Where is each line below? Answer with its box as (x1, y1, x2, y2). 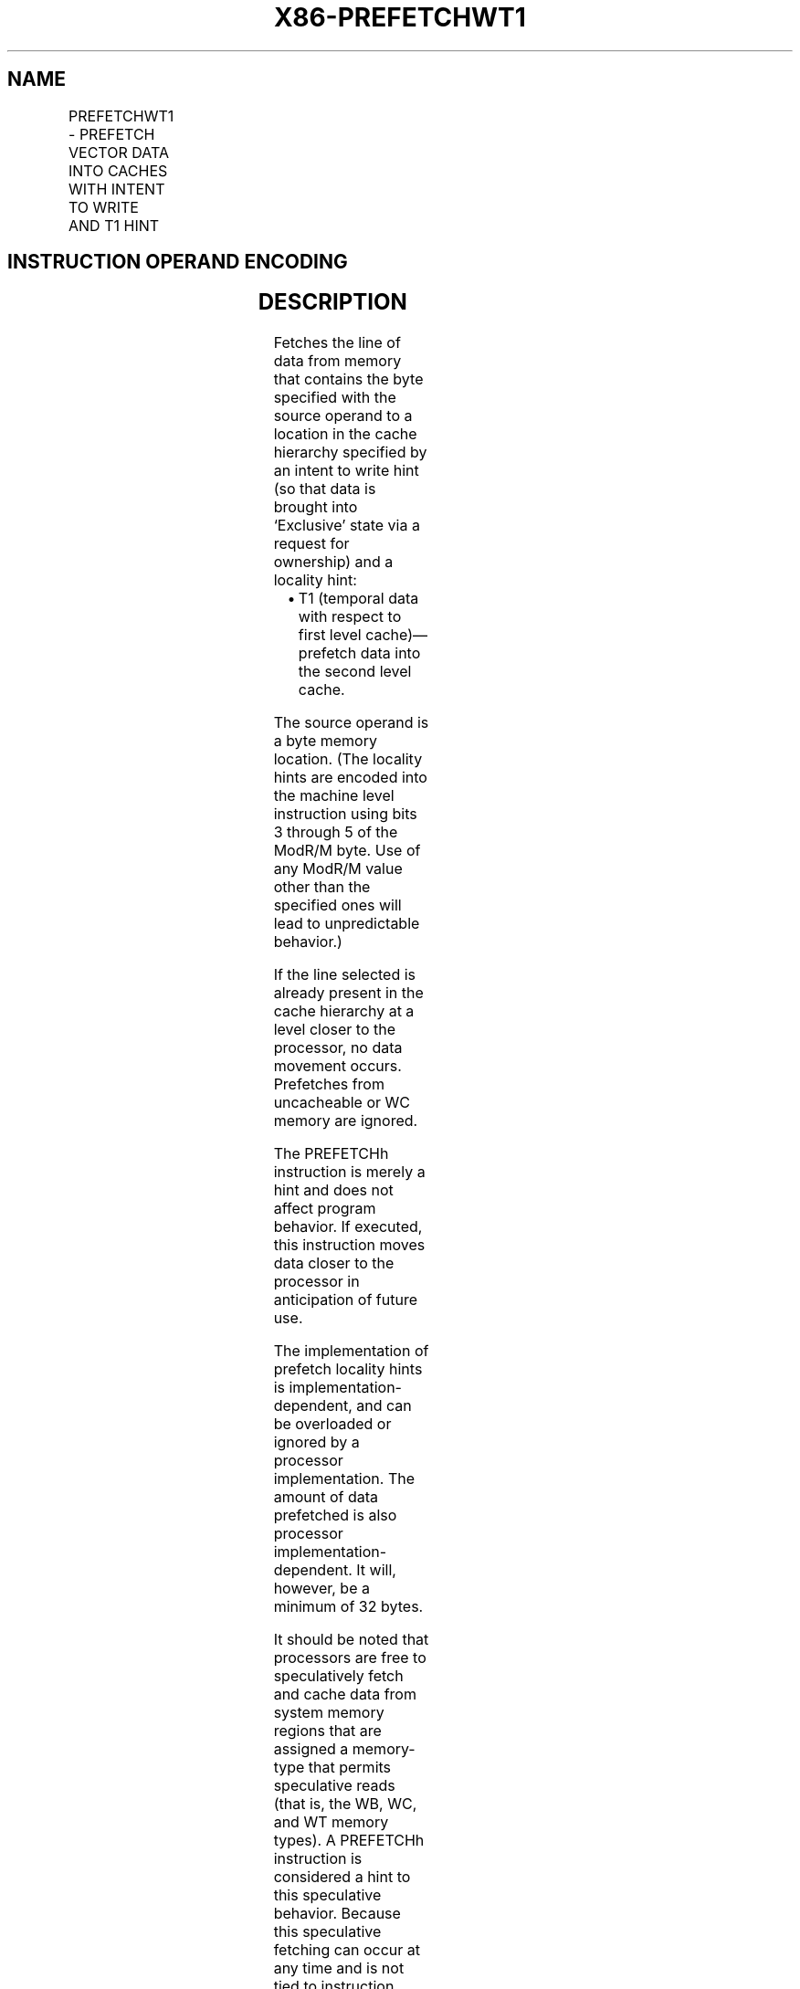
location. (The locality (273, 750, 423, 769)
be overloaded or (273, 1415, 392, 1434)
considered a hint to (273, 1868, 411, 1887)
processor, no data (273, 1038, 403, 1058)
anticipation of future (273, 1290, 417, 1310)
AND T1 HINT (68, 216, 160, 235)
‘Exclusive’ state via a (273, 516, 420, 535)
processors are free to (273, 1648, 426, 1668)
